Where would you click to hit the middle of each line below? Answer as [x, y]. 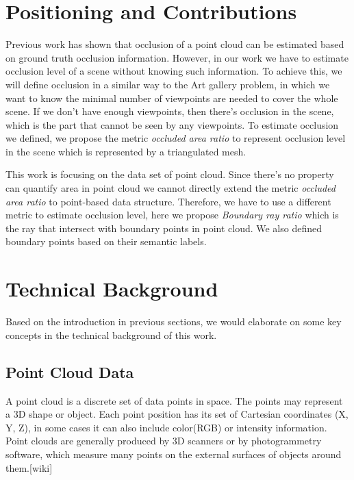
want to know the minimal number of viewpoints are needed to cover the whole [172, 98]
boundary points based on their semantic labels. [106, 241]
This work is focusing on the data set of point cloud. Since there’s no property [170, 174]
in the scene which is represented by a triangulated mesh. [126, 151]
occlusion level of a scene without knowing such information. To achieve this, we [174, 71]
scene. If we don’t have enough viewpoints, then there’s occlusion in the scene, [170, 111]
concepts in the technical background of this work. [111, 334]
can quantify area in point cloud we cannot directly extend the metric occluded [170, 188]
